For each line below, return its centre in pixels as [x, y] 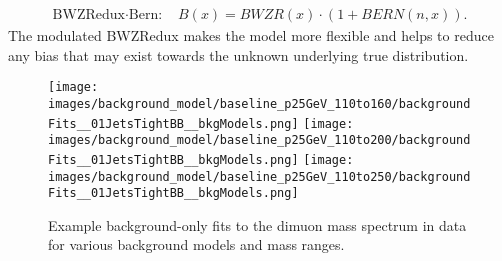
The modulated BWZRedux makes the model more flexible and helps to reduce [251, 35]
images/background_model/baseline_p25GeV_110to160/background [259, 103]
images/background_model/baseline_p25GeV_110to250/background [259, 176]
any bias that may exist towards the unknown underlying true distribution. [238, 54]
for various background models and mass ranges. [196, 244]
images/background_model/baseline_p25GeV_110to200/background [259, 140]
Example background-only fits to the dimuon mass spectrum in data [257, 224]
